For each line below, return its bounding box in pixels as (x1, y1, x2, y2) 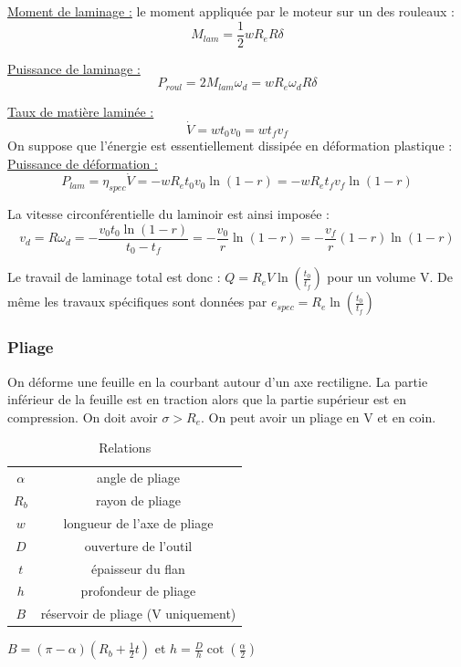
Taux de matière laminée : (7, 101, 154, 120)
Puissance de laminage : (7, 58, 141, 78)
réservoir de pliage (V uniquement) (40, 604, 236, 623)
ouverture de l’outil (84, 536, 193, 555)
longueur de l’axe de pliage (63, 513, 214, 532)
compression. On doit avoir (7, 407, 158, 426)
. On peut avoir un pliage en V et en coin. (201, 407, 436, 426)
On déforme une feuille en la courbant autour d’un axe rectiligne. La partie (7, 371, 428, 391)
